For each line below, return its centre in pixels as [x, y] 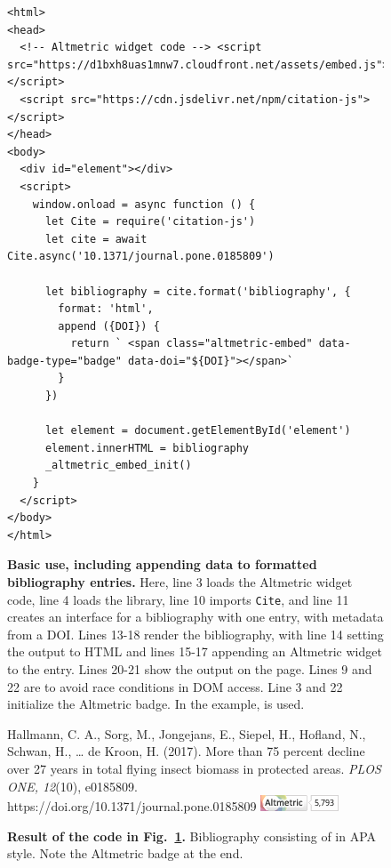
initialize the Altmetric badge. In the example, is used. [156, 704]
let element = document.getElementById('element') [198, 431]
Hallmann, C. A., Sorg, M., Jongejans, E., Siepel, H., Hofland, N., [187, 733]
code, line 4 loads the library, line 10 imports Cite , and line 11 [178, 599]
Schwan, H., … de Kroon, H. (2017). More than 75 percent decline [186, 751]
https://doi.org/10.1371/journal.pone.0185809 [132, 806]
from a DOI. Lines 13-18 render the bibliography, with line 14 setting [195, 634]
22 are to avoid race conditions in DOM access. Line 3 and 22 [175, 686]
